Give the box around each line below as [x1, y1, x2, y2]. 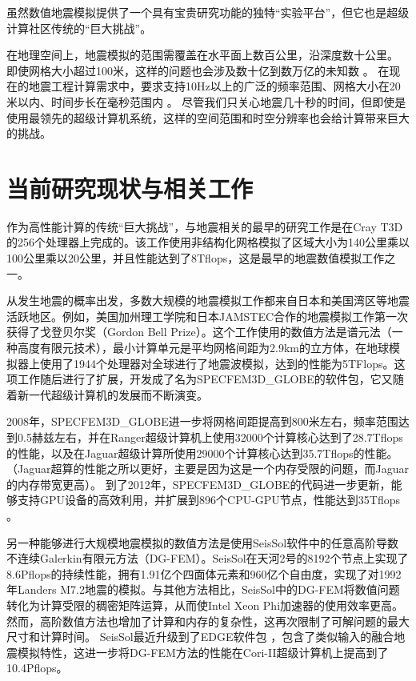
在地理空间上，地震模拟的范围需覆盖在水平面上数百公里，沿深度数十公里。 [6, 46, 398, 63]
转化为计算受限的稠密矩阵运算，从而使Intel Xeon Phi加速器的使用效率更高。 [6, 596, 404, 613]
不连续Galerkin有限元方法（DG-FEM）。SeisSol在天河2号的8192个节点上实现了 [6, 550, 409, 567]
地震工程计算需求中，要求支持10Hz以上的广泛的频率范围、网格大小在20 [28, 78, 401, 94]
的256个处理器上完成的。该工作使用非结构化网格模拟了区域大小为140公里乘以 [6, 234, 410, 250]
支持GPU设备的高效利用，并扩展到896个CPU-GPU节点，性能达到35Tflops [17, 491, 401, 508]
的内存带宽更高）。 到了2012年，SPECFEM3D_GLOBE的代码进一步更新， [6, 475, 391, 492]
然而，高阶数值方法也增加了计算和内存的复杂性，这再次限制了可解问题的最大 [6, 612, 410, 629]
